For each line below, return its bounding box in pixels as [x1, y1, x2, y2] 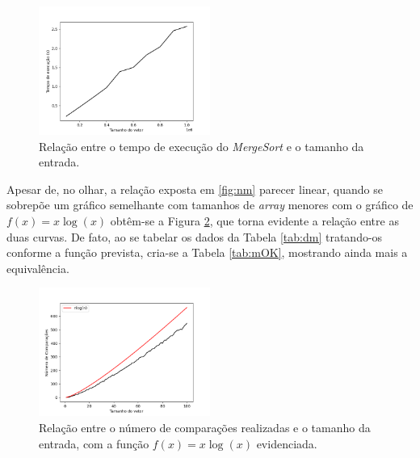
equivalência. [6, 259, 69, 276]
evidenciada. [256, 435, 317, 452]
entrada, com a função [39, 435, 149, 452]
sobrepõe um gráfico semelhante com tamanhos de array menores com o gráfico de [6, 196, 414, 213]
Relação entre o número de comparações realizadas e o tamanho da [39, 418, 371, 435]
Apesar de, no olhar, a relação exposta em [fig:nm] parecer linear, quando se [6, 180, 383, 197]
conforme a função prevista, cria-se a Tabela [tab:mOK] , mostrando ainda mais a [6, 244, 408, 261]
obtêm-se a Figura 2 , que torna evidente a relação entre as [110, 212, 399, 229]
